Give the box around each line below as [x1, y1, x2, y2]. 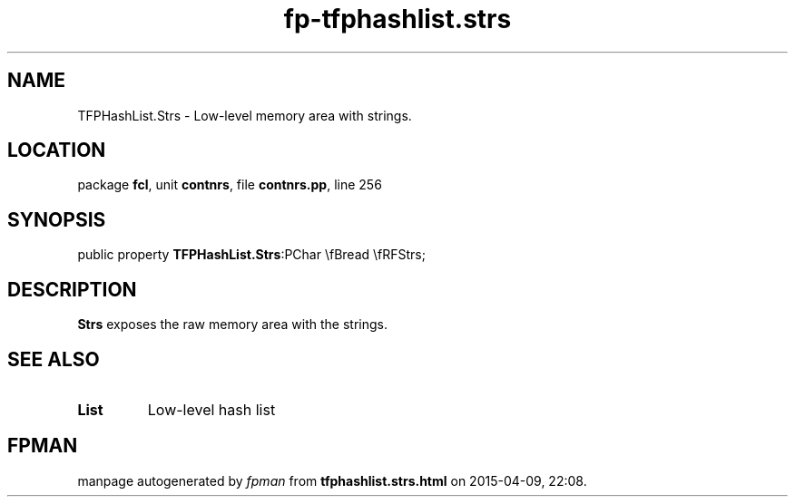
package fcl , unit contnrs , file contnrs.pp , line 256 [77, 177, 382, 193]
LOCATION [7, 139, 106, 162]
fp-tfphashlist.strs [283, 4, 512, 34]
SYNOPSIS [7, 208, 106, 231]
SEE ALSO [7, 347, 100, 371]
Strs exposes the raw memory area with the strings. [77, 316, 388, 333]
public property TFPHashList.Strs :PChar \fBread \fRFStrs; [77, 247, 426, 263]
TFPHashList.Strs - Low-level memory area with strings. [77, 107, 412, 123]
